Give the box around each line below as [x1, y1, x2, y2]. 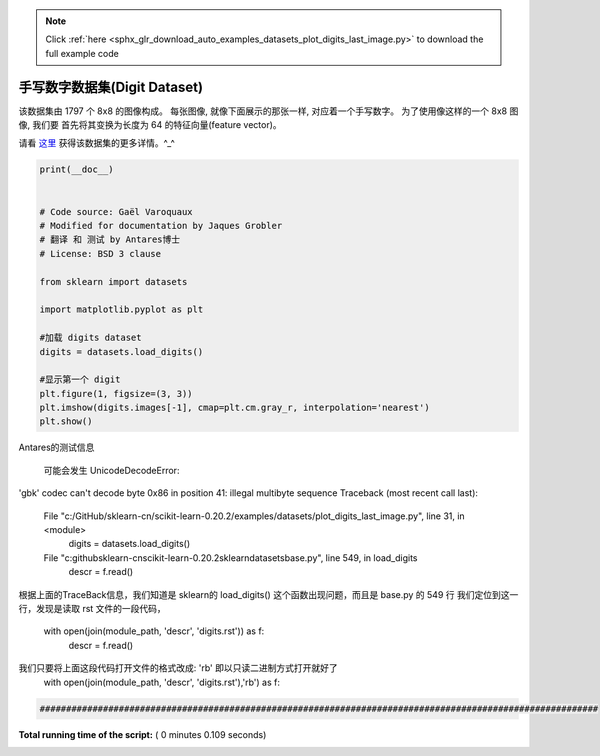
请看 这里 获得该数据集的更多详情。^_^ [18, 137, 175, 149]
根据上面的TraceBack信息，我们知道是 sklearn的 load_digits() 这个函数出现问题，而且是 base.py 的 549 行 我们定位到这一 [18, 588, 519, 600]
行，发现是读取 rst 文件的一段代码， [18, 602, 167, 614]
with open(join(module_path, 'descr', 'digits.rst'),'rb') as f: [43, 676, 280, 688]
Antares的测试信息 [18, 441, 95, 454]
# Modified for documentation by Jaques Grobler [39, 220, 283, 232]
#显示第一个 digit [39, 374, 121, 385]
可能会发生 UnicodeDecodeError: [43, 464, 180, 476]
